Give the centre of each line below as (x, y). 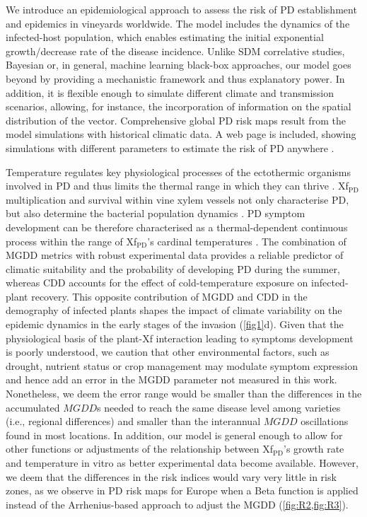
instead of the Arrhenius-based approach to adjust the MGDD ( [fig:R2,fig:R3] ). (177, 504)
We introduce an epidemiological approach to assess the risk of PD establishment (181, 9)
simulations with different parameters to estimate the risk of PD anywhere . (170, 147)
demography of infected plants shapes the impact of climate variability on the (174, 310)
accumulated (33, 407)
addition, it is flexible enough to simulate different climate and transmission (170, 92)
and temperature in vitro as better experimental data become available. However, (182, 463)
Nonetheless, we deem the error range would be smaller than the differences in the (184, 394)
